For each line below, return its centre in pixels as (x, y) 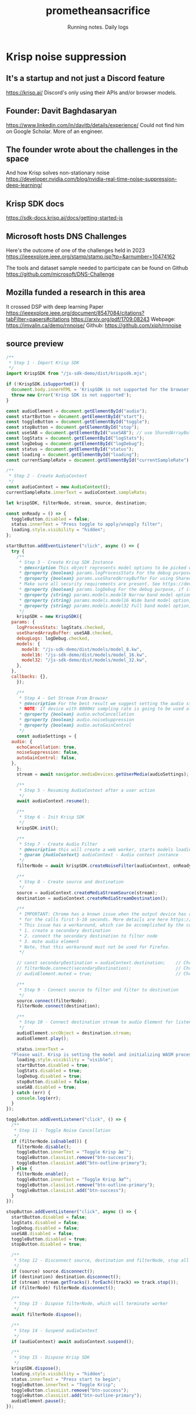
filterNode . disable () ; (44, 1147)
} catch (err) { (31, 1093)
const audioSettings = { (47, 736)
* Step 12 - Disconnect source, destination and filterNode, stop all (101, 1260)
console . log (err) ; (39, 1098)
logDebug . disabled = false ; (45, 1228)
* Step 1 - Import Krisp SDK (44, 363)
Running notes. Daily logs (98, 27)
